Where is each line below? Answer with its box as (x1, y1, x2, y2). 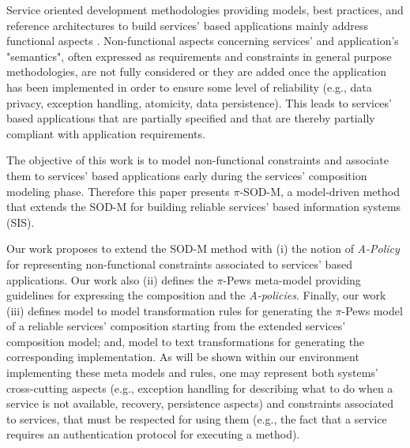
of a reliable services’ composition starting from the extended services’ (6, 318, 346, 334)
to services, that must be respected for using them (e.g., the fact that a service (6, 410, 387, 427)
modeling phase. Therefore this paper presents (6, 183, 230, 199)
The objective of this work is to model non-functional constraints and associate (6, 152, 389, 168)
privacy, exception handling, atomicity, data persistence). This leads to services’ (6, 94, 392, 111)
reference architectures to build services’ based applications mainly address (6, 17, 369, 33)
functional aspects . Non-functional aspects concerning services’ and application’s (6, 32, 399, 49)
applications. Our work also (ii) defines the (6, 271, 213, 288)
